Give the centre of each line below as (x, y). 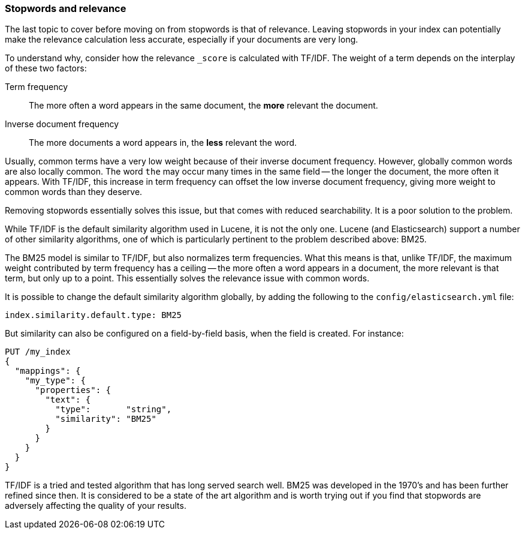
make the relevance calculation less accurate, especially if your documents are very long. (182, 40)
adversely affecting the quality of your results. (96, 506)
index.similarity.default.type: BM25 (93, 315)
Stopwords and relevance (66, 8)
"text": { (68, 400)
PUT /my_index (38, 352)
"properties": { (73, 390)
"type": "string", (114, 409)
